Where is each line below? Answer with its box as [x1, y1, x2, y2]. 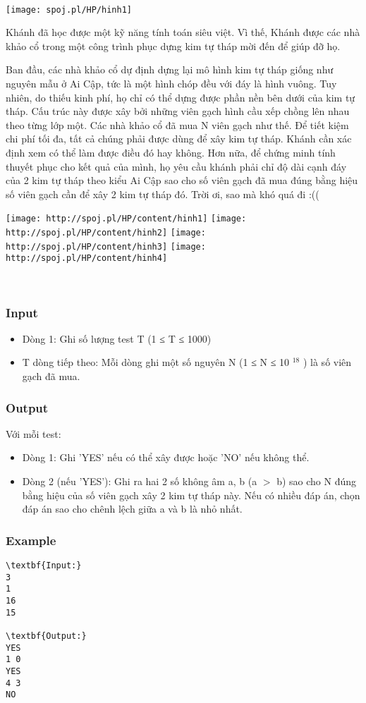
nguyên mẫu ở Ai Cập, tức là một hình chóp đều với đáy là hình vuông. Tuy [6, 76, 337, 91]
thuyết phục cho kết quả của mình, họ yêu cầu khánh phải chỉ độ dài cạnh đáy [6, 159, 347, 173]
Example [6, 531, 56, 549]
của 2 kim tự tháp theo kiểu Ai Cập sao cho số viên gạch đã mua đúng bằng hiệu [6, 173, 358, 188]
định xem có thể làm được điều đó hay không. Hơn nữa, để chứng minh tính [6, 145, 336, 159]
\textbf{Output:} [6, 630, 87, 641]
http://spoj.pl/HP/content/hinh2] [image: [6, 228, 206, 238]
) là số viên [303, 355, 352, 369]
